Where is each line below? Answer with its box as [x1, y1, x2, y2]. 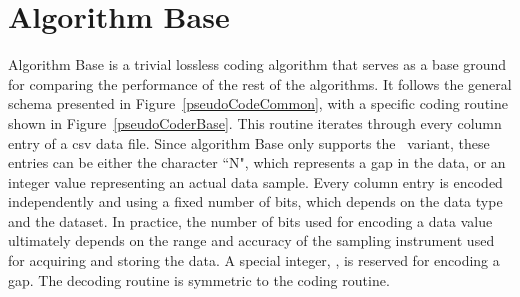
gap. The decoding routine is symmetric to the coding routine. [8, 269, 390, 290]
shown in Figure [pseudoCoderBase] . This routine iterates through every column [8, 112, 502, 133]
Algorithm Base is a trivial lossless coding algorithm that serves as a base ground [8, 54, 507, 75]
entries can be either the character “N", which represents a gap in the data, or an [8, 152, 506, 173]
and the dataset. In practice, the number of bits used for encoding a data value [8, 210, 493, 231]
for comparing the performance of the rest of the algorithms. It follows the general [8, 73, 512, 94]
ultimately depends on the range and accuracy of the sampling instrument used [8, 230, 495, 251]
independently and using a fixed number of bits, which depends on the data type [8, 191, 503, 212]
